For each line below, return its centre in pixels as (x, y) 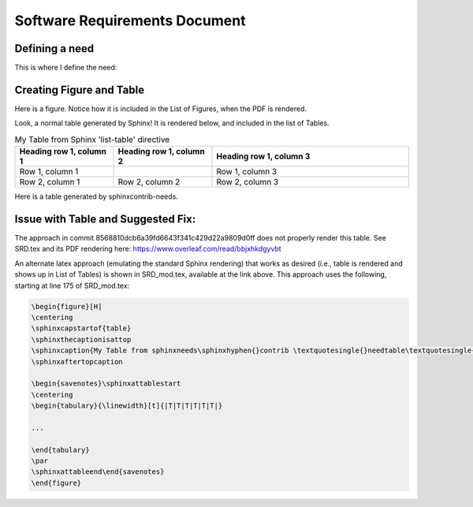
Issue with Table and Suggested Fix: (105, 219)
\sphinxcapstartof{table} (81, 328)
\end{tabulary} (60, 450)
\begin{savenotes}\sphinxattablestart (106, 384)
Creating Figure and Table (80, 89)
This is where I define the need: (66, 68)
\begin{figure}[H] (67, 306)
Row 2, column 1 (50, 182)
